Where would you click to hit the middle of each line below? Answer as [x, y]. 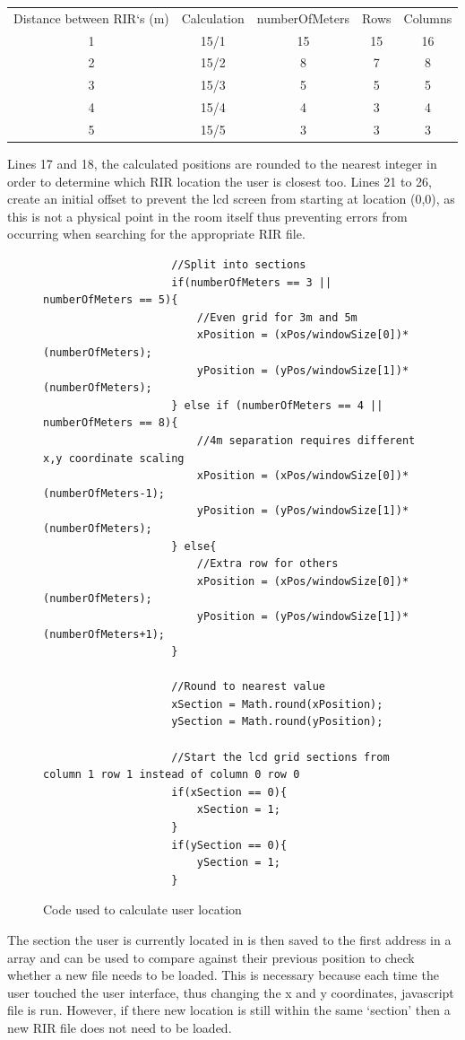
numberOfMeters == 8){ [111, 423]
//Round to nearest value [248, 687]
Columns [428, 17]
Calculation [213, 17]
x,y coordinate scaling [114, 458]
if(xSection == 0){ [229, 792]
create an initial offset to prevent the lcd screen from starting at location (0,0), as [231, 199]
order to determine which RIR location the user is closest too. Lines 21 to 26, [220, 181]
